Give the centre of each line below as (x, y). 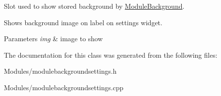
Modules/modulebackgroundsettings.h (60, 71)
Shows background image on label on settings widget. (83, 22)
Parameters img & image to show (53, 39)
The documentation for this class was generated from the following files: (111, 55)
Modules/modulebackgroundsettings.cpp (64, 87)
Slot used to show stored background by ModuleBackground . (94, 6)
